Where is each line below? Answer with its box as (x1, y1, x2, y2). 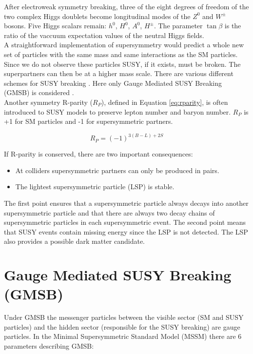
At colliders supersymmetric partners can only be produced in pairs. (15, 165, 219, 175)
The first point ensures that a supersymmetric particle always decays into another (4, 197, 249, 208)
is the (224, 20, 241, 31)
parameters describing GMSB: (4, 341, 94, 351)
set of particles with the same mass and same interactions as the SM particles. (4, 49, 238, 59)
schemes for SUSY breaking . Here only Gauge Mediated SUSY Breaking (4, 78, 222, 88)
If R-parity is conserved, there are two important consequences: (4, 149, 193, 159)
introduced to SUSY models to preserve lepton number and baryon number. (4, 106, 231, 117)
